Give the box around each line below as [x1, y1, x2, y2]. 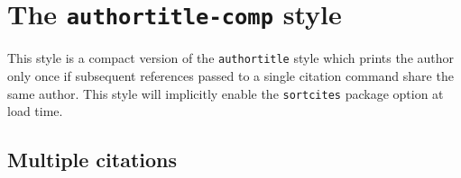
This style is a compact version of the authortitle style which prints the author [7, 49, 455, 67]
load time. [7, 102, 63, 120]
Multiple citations [7, 146, 178, 174]
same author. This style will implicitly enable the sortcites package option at [7, 84, 444, 102]
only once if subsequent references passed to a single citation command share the [7, 66, 454, 85]
